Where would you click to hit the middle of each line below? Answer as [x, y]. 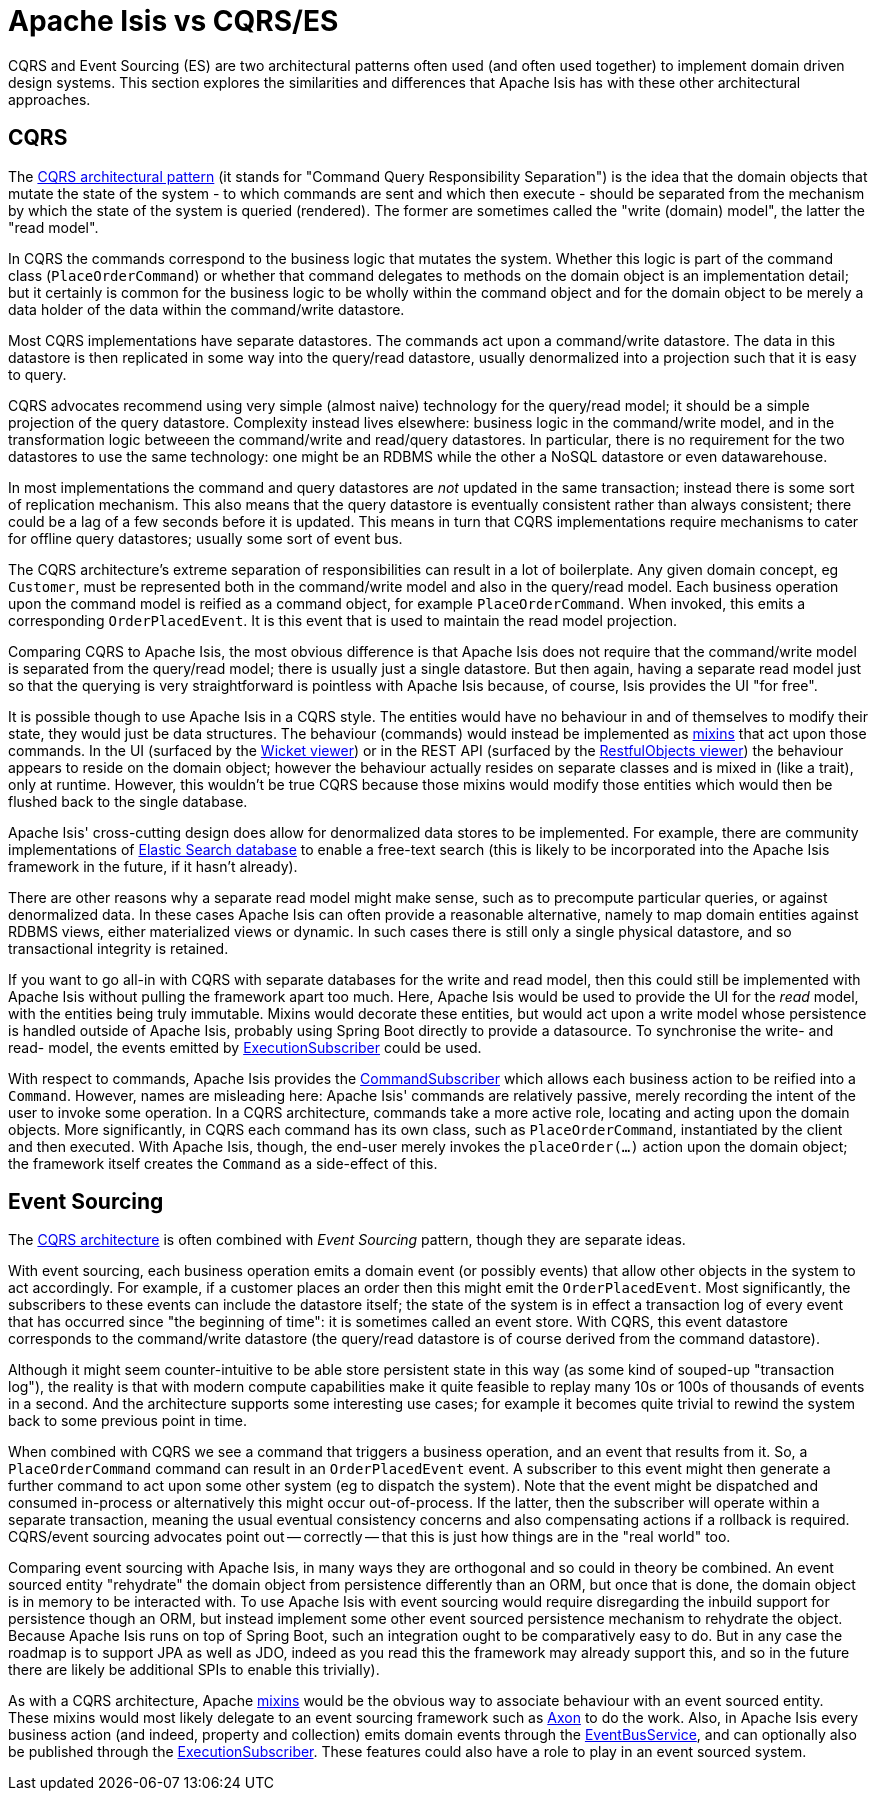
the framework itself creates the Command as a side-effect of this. [223, 1163]
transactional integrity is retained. [118, 948]
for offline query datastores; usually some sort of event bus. [205, 538]
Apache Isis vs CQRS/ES [173, 21]
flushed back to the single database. [128, 801]
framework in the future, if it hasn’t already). [153, 866]
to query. [37, 374]
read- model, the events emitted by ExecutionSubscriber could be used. [245, 1047]
